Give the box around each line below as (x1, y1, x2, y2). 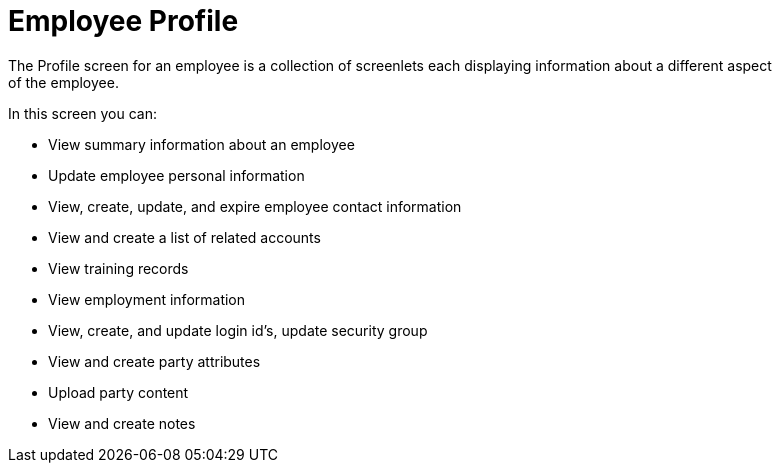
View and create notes (48, 414, 196, 432)
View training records (48, 259, 189, 277)
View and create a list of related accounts (48, 228, 321, 246)
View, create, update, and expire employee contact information (48, 197, 462, 215)
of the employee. (8, 73, 119, 91)
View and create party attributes (48, 352, 261, 370)
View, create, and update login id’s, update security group (48, 321, 428, 339)
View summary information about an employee (48, 135, 355, 153)
